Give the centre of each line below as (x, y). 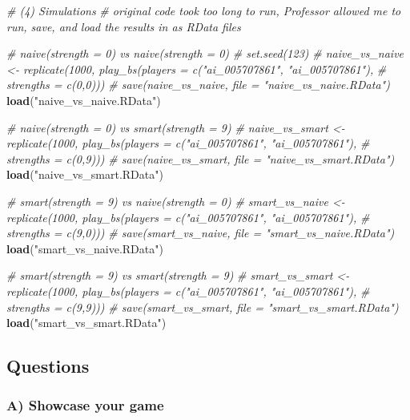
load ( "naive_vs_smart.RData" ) (85, 174)
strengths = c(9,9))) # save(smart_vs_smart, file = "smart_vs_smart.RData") (203, 307)
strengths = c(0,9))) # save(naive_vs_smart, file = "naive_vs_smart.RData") (201, 158)
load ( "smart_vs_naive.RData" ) (85, 248)
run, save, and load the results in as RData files (124, 26)
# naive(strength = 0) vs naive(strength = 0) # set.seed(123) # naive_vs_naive (205, 53)
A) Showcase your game (85, 405)
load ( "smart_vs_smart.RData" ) (86, 323)
